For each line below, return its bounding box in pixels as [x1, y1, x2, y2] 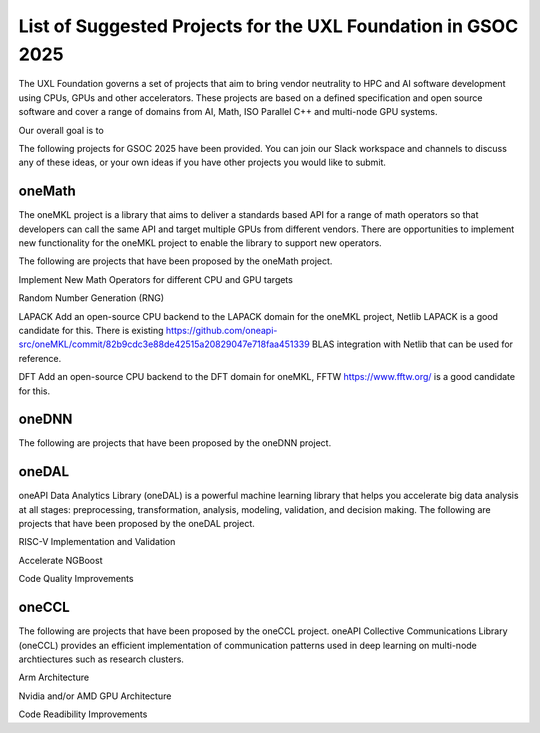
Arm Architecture [18, 671, 90, 684]
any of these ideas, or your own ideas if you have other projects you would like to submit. [18, 156, 387, 169]
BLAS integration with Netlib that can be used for [311, 338, 514, 350]
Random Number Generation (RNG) [18, 292, 165, 304]
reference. [18, 352, 62, 364]
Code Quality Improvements [18, 573, 134, 585]
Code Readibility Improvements [18, 708, 148, 720]
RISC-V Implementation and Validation [18, 536, 176, 548]
